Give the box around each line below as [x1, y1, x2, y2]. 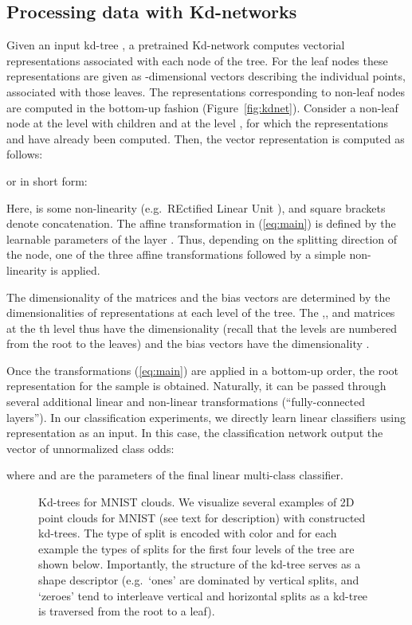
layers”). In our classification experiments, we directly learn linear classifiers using [6, 408, 406, 425]
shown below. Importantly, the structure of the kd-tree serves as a [38, 556, 361, 572]
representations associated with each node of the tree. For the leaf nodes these [6, 52, 388, 68]
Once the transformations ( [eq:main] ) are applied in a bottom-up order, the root [6, 361, 398, 378]
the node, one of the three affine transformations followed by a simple [6, 246, 346, 263]
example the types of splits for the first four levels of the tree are [38, 540, 355, 557]
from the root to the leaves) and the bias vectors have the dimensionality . [6, 335, 370, 352]
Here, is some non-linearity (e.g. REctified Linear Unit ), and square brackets [6, 199, 386, 216]
